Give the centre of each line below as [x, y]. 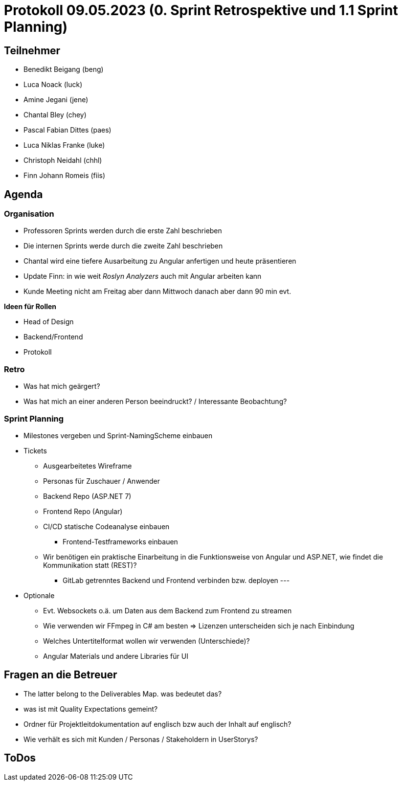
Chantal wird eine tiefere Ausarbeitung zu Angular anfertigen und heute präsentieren [160, 261]
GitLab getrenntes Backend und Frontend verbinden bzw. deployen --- [176, 580]
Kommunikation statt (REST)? [90, 565]
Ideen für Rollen [30, 307]
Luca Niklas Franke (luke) [64, 145]
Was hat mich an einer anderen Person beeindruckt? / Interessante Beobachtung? [155, 402]
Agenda [23, 194]
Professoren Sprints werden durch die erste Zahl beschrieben [123, 231]
